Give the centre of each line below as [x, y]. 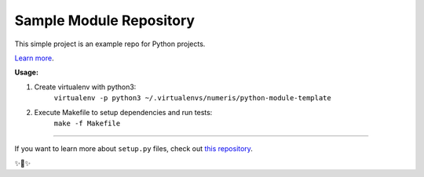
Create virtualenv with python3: [85, 87]
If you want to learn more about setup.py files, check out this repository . [133, 149]
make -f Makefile [87, 123]
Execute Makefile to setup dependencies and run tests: [123, 112]
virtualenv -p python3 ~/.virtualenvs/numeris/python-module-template [192, 98]
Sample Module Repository [105, 20]
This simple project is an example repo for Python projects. [110, 44]
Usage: [27, 72]
